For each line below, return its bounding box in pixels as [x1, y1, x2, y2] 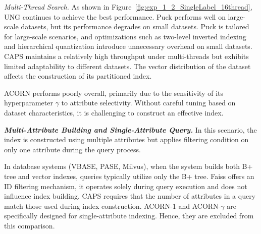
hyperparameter [4, 97, 53, 108]
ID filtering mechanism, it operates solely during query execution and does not [4, 181, 247, 191]
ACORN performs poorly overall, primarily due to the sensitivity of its [4, 87, 223, 98]
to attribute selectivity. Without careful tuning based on [61, 97, 236, 108]
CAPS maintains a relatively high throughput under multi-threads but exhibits [4, 50, 249, 61]
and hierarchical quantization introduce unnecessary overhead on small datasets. [4, 41, 252, 51]
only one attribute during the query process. [4, 144, 141, 154]
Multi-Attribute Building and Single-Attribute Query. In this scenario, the [4, 124, 257, 135]
